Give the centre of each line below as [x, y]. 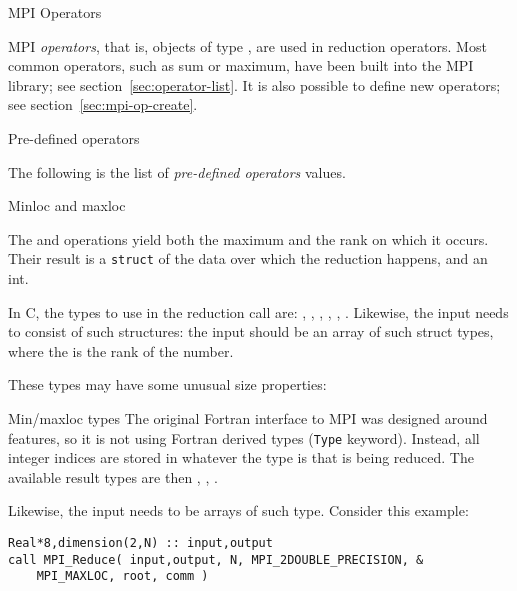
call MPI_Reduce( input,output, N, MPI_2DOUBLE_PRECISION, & [216, 559]
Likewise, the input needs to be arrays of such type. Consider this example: [238, 510]
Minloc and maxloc [67, 205]
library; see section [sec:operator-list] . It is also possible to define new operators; [254, 84]
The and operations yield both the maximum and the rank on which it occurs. [248, 238]
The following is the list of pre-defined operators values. [177, 171]
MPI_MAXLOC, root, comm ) [122, 576]
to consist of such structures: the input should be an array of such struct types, [251, 331]
